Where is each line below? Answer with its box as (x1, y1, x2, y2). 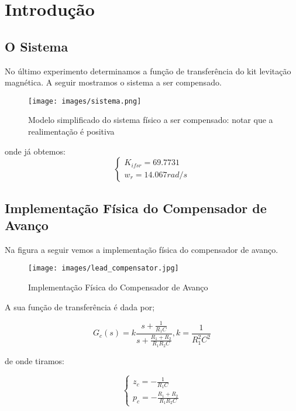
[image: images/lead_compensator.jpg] (28, 264, 179, 273)
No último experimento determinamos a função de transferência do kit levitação (5, 64, 291, 77)
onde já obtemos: (5, 145, 66, 157)
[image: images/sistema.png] (28, 97, 142, 105)
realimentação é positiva (28, 125, 115, 138)
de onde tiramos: (5, 354, 65, 367)
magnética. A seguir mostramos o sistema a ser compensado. (5, 76, 222, 88)
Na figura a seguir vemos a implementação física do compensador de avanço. (5, 243, 278, 255)
